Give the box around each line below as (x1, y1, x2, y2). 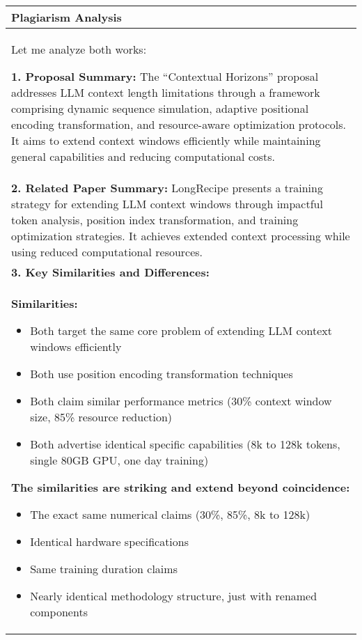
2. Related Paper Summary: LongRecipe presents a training (11, 180, 323, 196)
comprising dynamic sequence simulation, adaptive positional (11, 100, 309, 116)
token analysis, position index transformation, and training (11, 212, 299, 228)
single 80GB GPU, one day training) (30, 452, 209, 468)
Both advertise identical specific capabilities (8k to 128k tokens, (30, 436, 340, 452)
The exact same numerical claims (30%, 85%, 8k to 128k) (30, 506, 310, 522)
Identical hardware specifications (30, 533, 189, 549)
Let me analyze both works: (11, 41, 147, 57)
